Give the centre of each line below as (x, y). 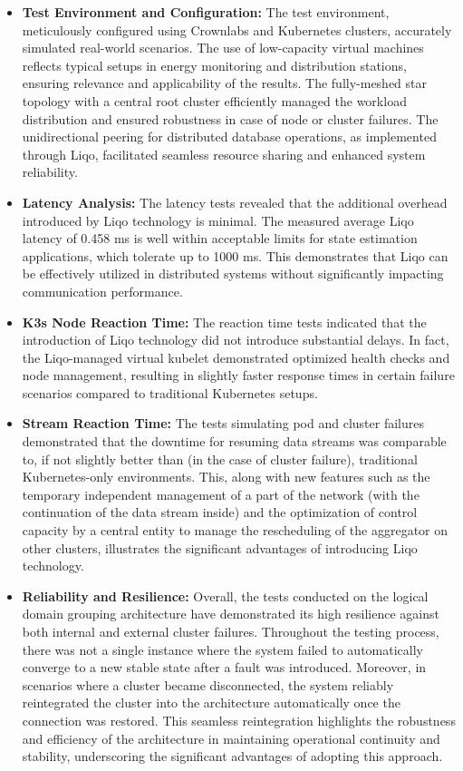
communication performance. (102, 291)
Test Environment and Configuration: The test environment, (206, 12)
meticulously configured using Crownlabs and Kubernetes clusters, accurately (237, 29)
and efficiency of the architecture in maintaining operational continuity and (231, 738)
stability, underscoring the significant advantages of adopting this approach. (232, 756)
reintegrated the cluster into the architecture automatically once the (211, 703)
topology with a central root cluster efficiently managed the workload (214, 100)
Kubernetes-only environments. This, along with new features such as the (226, 477)
